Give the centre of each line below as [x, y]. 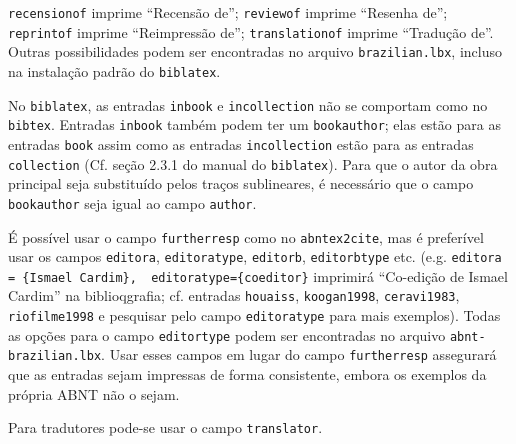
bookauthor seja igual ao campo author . [132, 202]
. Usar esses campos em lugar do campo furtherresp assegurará [299, 354]
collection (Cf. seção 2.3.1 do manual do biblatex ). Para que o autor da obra [253, 163]
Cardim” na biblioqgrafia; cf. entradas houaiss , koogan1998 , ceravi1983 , [234, 295]
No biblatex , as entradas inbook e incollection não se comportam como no [248, 104]
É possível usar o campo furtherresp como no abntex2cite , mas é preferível [246, 236]
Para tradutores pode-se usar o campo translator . [165, 427]
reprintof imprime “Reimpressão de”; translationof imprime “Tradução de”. [251, 31]
